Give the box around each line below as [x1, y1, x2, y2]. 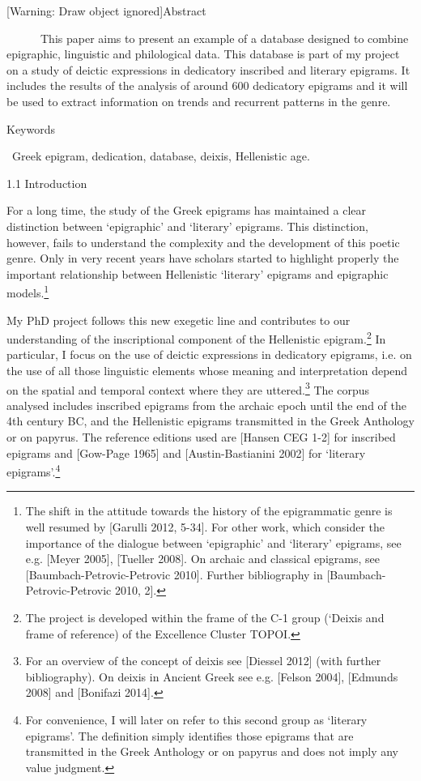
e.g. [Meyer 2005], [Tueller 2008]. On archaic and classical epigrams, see [25, 550, 380, 567]
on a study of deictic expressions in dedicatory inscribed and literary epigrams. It [6, 61, 410, 78]
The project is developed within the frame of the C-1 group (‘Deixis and [25, 609, 385, 626]
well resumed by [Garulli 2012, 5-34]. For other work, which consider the [25, 519, 385, 536]
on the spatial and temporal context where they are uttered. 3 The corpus [6, 378, 369, 398]
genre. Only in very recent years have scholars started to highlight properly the [6, 250, 399, 267]
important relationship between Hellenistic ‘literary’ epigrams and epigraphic [6, 265, 389, 282]
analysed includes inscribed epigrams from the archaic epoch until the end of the [6, 396, 406, 413]
